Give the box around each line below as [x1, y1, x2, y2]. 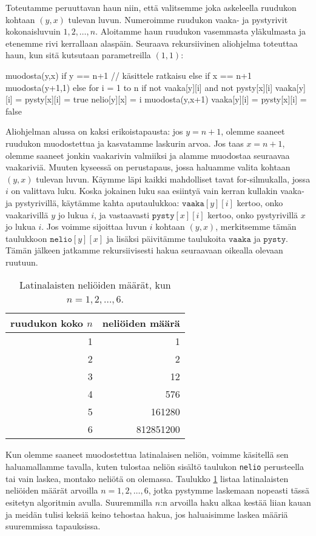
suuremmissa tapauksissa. [5, 520, 101, 532]
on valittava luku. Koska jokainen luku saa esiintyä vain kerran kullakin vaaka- [11, 184, 304, 197]
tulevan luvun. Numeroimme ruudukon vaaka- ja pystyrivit [68, 13, 288, 25]
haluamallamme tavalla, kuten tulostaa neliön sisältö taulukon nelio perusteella [5, 460, 304, 473]
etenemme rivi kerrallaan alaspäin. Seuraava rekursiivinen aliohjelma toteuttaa [5, 36, 298, 49]
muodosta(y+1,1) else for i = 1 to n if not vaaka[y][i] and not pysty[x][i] [5, 81, 273, 93]
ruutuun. [5, 255, 38, 268]
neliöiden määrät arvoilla [5, 484, 98, 497]
